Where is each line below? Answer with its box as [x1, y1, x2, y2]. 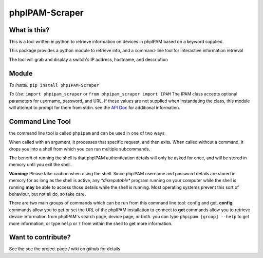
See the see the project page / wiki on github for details [9, 246, 120, 252]
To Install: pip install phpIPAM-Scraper [9, 82, 99, 88]
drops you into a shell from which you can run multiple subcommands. [9, 146, 150, 152]
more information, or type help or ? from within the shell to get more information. [9, 221, 173, 226]
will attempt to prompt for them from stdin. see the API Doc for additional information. [9, 105, 180, 111]
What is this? [9, 26, 50, 34]
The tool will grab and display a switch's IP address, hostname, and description [9, 56, 168, 62]
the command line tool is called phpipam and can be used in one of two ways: [9, 130, 166, 136]
